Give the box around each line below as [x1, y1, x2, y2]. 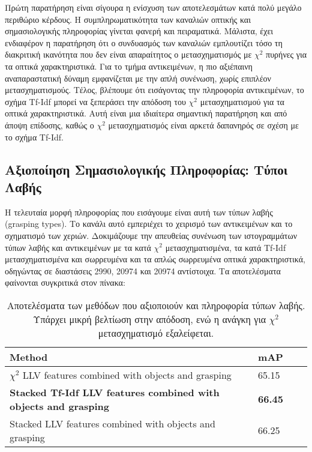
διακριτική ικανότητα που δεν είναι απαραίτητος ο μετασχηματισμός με [5, 48, 252, 61]
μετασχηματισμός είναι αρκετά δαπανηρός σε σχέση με [108, 118, 299, 131]
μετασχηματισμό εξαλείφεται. [98, 325, 214, 340]
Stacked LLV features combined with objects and [10, 416, 215, 430]
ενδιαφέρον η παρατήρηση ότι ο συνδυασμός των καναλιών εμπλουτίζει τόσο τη [5, 36, 283, 49]
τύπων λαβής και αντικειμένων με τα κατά [5, 241, 151, 253]
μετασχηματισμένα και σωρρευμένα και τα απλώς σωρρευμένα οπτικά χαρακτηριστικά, [5, 253, 305, 265]
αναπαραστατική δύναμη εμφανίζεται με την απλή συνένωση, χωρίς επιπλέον [5, 71, 271, 84]
